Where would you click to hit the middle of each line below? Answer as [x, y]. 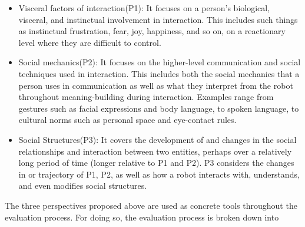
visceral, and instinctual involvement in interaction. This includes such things [158, 19]
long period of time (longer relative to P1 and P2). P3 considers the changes [156, 163]
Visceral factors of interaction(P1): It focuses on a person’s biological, [144, 8]
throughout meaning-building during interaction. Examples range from [146, 97]
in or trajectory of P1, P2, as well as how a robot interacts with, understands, [159, 174]
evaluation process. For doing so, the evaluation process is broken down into [142, 217]
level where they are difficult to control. [90, 42]
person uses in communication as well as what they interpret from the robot [156, 85]
